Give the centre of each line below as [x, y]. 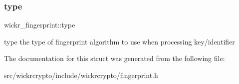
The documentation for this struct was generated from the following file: [115, 58]
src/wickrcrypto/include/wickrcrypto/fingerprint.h [81, 75]
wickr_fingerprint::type [40, 25]
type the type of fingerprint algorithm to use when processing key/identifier [119, 41]
